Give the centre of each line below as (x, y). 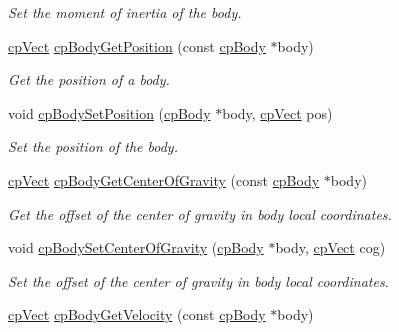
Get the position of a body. (89, 79)
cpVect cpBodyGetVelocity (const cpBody (137, 314)
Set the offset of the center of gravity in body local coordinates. (198, 280)
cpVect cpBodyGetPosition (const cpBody (137, 45)
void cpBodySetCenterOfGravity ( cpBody (136, 247)
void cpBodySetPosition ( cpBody (109, 112)
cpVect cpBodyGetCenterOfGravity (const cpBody (164, 179)
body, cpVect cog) (330, 247)
